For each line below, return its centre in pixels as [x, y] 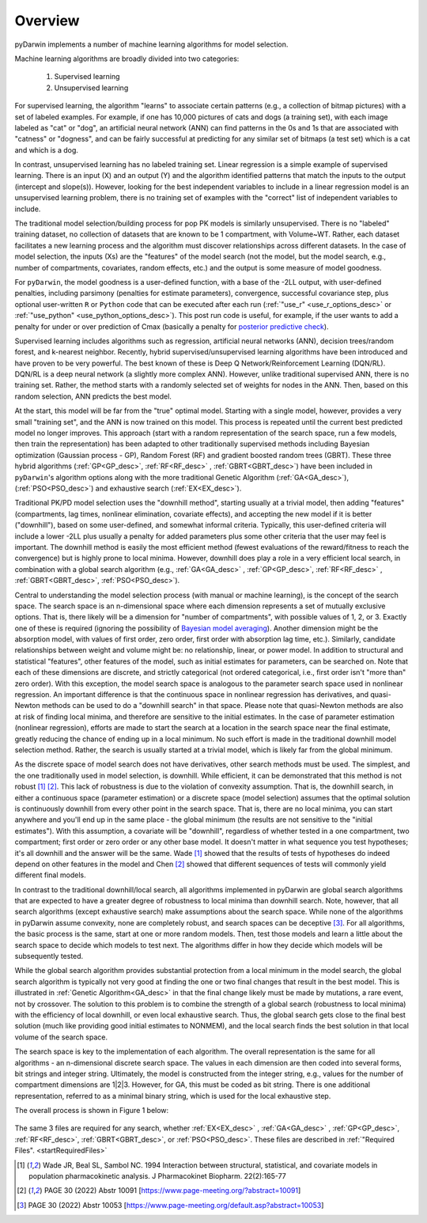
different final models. [50, 875]
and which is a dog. [47, 150]
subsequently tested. [49, 956]
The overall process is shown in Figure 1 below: [92, 1111]
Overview [47, 21]
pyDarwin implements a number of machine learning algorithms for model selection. [151, 44]
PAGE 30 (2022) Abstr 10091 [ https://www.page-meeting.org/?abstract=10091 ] [172, 1191]
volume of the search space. [61, 1037]
